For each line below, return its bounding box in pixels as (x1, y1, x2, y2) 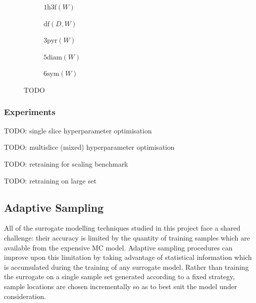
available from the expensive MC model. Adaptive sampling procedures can (4, 242, 233, 252)
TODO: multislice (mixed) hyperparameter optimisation (4, 142, 175, 152)
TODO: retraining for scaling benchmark (4, 158, 128, 169)
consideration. (4, 291, 46, 301)
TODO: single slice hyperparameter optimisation (4, 125, 152, 135)
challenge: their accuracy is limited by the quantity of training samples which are (4, 232, 250, 242)
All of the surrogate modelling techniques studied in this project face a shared (4, 223, 241, 233)
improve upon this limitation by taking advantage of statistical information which (4, 252, 252, 262)
